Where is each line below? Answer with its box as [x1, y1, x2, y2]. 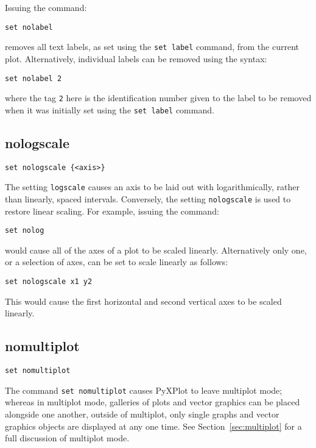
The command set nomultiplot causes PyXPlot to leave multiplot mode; [5, 383, 283, 396]
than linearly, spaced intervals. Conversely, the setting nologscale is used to [5, 192, 291, 205]
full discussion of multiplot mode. [5, 432, 130, 444]
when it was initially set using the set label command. [5, 103, 214, 116]
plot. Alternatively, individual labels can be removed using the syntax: [5, 52, 267, 65]
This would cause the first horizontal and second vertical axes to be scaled [5, 294, 282, 307]
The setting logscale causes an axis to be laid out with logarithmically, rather [5, 180, 300, 193]
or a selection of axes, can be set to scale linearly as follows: [5, 255, 228, 268]
